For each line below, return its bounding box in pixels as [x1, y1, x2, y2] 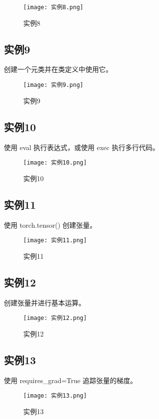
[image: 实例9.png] [23, 82, 84, 89]
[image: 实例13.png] [23, 392, 87, 400]
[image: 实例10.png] [23, 159, 87, 167]
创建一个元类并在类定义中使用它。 [4, 64, 112, 74]
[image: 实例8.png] [23, 4, 84, 11]
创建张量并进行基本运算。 [4, 297, 85, 307]
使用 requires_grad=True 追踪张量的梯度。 [4, 375, 137, 385]
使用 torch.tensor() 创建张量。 [4, 219, 97, 230]
